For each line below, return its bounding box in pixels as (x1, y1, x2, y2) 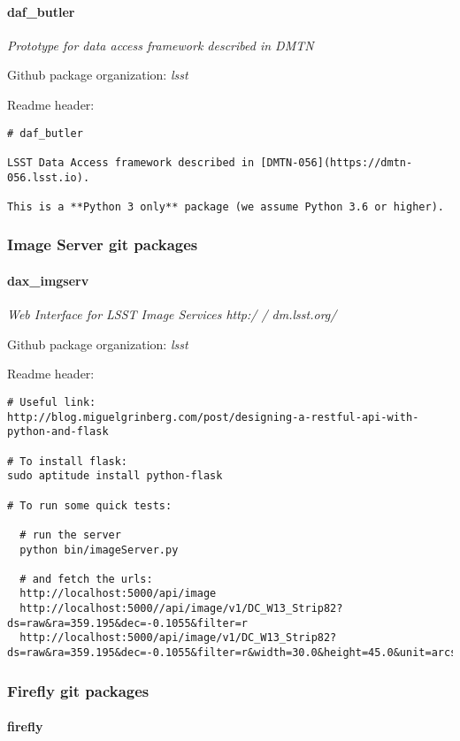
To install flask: (19, 455, 128, 468)
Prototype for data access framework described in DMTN (7, 35, 314, 54)
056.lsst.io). (7, 171, 90, 184)
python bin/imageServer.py (19, 543, 179, 556)
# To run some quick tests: (7, 499, 172, 512)
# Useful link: (7, 395, 96, 409)
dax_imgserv (7, 271, 89, 289)
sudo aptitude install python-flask (7, 470, 223, 483)
